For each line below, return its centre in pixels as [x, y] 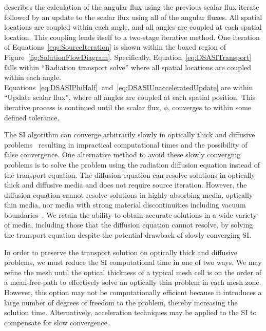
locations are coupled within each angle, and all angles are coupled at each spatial [133, 27]
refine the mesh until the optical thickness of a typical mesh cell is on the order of [133, 272]
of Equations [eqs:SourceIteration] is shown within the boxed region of [115, 47]
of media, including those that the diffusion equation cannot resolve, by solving [129, 225]
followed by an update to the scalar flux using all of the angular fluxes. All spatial [133, 17]
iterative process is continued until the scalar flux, [83, 107]
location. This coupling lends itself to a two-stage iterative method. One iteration [132, 37]
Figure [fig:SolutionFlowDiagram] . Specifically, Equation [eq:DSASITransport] [128, 57]
